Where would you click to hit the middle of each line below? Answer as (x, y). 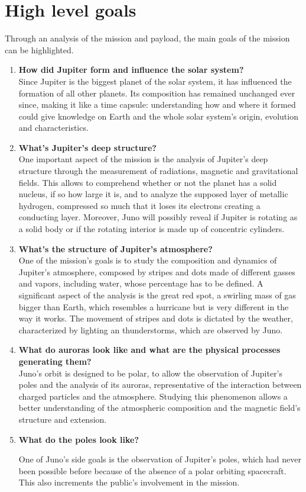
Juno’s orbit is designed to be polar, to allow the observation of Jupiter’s (151, 373)
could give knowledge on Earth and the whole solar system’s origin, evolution (158, 116)
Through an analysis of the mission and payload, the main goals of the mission (147, 38)
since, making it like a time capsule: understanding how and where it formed (157, 104)
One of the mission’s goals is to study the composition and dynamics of (148, 260)
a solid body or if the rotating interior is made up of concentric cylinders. (152, 229)
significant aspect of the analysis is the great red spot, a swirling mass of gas (157, 295)
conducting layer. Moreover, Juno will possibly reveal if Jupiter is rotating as (158, 217)
